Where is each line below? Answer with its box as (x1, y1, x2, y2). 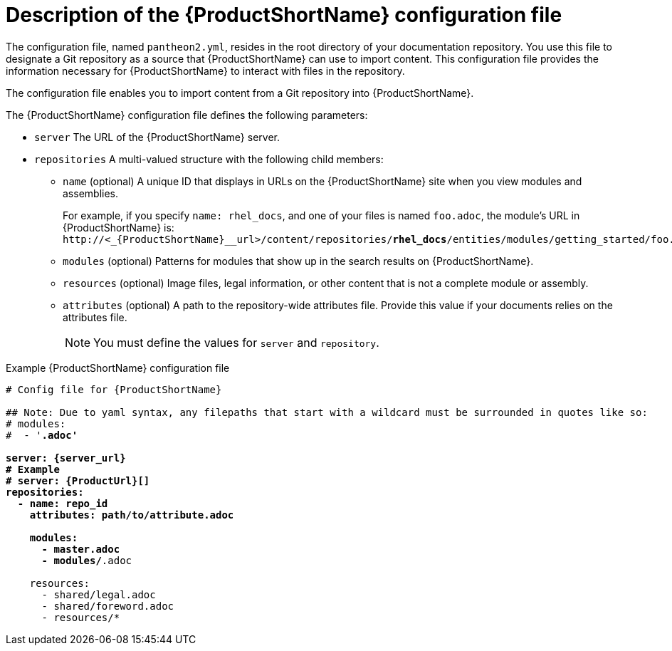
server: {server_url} (6, 452, 126, 464)
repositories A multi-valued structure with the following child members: (34, 152, 384, 165)
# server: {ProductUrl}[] (6, 474, 150, 486)
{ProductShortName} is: (63, 221, 174, 234)
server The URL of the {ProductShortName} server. (34, 130, 280, 143)
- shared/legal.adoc (41, 588, 156, 600)
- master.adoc (41, 543, 120, 555)
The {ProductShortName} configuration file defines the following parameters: (6, 108, 368, 121)
